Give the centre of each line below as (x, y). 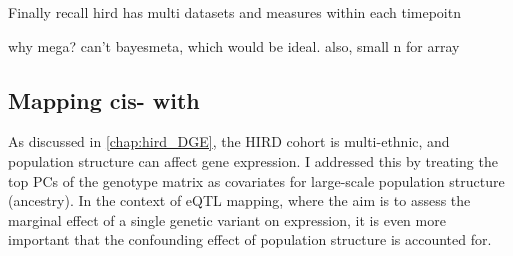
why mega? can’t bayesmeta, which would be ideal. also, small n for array (234, 45)
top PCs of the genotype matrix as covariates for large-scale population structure (256, 180)
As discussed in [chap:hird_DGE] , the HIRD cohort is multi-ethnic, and (229, 141)
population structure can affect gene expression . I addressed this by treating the (253, 160)
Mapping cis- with (104, 99)
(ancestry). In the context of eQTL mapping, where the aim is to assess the (239, 200)
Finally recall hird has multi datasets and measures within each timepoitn (234, 12)
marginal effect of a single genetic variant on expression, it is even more (227, 219)
